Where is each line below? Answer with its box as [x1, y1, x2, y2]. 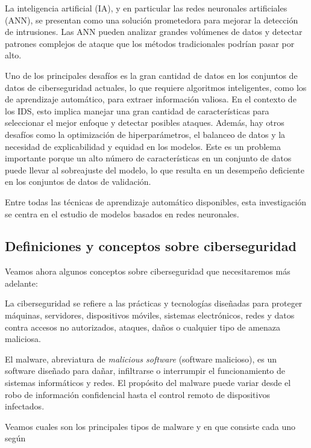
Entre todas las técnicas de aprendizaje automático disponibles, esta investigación [5, 195, 307, 208]
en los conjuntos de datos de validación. [5, 175, 151, 188]
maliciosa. [5, 332, 41, 345]
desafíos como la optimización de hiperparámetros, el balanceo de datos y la [5, 128, 286, 140]
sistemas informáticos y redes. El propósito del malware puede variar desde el [5, 376, 291, 389]
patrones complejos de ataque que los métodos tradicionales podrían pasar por [5, 37, 295, 49]
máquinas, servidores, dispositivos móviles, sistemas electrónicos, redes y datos [5, 309, 295, 322]
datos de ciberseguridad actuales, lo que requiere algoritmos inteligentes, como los [5, 81, 307, 93]
